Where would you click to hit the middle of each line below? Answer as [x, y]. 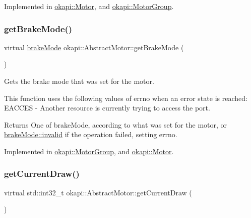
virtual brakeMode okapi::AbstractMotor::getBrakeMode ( [94, 47]
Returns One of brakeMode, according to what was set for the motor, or [116, 124]
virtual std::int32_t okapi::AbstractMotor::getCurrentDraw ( [98, 192]
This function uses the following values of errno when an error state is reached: [126, 98]
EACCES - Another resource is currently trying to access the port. [107, 108]
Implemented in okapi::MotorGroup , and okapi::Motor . [89, 151]
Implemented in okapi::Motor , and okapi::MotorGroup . [89, 6]
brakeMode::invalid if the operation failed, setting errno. [91, 134]
